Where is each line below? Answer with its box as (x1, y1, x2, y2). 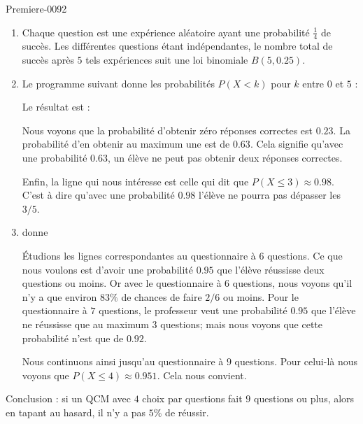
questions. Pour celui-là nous (234, 354, 358, 369)
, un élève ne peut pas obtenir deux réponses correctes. (108, 150, 343, 164)
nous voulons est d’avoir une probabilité (22, 262, 193, 276)
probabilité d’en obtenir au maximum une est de (22, 136, 230, 151)
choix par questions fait (142, 391, 243, 406)
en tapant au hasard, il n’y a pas (6, 404, 146, 419)
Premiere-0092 (6, 1, 67, 15)
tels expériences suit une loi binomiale (85, 52, 248, 67)
